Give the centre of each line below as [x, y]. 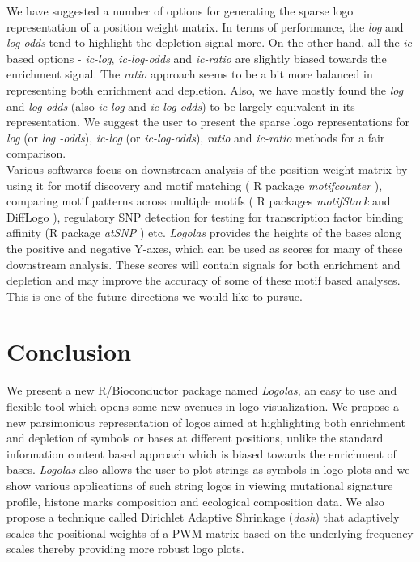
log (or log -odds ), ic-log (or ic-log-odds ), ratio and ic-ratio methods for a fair [196, 137]
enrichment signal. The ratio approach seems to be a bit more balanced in [190, 74]
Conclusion [69, 351]
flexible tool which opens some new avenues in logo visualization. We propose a [203, 406]
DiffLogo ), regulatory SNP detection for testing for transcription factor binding [205, 216]
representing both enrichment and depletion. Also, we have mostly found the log [205, 89]
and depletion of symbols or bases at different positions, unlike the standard [195, 438]
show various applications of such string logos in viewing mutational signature [200, 485]
